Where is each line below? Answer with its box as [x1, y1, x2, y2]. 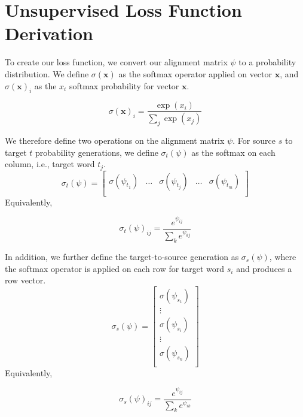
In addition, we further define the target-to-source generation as [5, 250, 239, 262]
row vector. [5, 274, 46, 286]
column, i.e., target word [5, 158, 95, 170]
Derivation [5, 21, 93, 46]
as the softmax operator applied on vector [118, 67, 273, 80]
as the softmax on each [191, 146, 276, 158]
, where [269, 250, 296, 262]
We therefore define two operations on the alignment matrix [5, 134, 225, 146]
